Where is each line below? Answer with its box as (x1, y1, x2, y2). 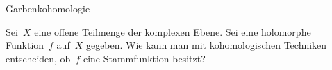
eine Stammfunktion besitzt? (83, 51, 206, 65)
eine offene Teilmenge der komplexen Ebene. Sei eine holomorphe (34, 24, 311, 38)
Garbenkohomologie (6, 1, 90, 15)
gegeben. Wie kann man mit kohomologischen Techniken (85, 38, 327, 52)
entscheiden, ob (6, 51, 71, 65)
